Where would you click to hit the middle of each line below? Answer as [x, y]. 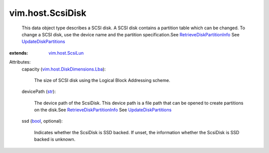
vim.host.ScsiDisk [48, 13]
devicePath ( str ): [39, 91]
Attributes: [20, 62]
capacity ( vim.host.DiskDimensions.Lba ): [64, 69]
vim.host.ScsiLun [66, 53]
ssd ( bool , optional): [42, 121]
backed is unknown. [55, 140]
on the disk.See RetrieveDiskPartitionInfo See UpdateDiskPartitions [103, 110]
